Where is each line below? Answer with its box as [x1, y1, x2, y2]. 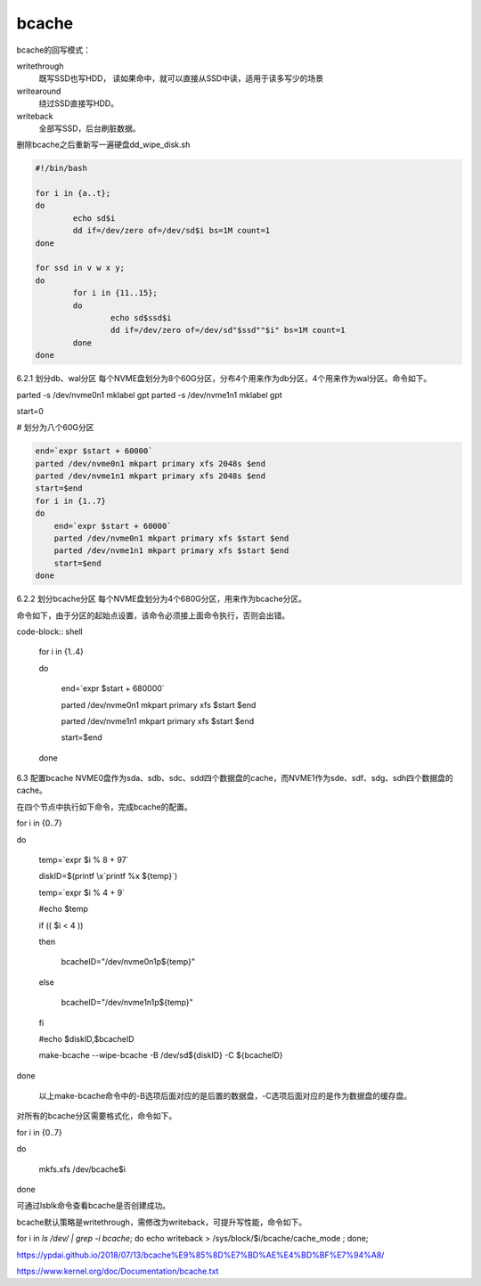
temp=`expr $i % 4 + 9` [38, 887, 125, 898]
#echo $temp [38, 904, 89, 915]
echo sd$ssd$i [110, 313, 173, 322]
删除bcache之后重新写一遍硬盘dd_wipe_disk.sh [16, 139, 191, 151]
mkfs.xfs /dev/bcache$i [38, 1163, 126, 1175]
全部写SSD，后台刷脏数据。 [38, 123, 142, 134]
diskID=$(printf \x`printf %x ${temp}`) [38, 871, 178, 882]
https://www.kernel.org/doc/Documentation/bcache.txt [16, 1266, 219, 1276]
